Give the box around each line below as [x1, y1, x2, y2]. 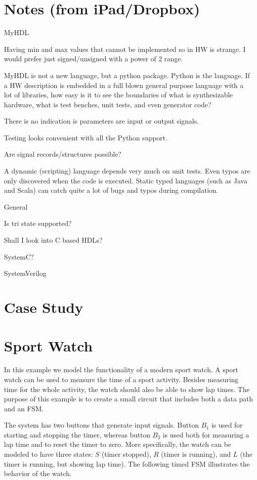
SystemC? [4, 251, 34, 262]
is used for [211, 420, 243, 430]
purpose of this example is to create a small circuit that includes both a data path [4, 393, 253, 404]
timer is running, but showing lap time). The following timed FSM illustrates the [4, 458, 250, 469]
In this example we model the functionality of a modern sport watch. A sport [4, 364, 239, 375]
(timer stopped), [101, 449, 151, 459]
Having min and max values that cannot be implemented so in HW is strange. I [4, 44, 246, 54]
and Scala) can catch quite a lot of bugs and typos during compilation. [4, 185, 218, 195]
